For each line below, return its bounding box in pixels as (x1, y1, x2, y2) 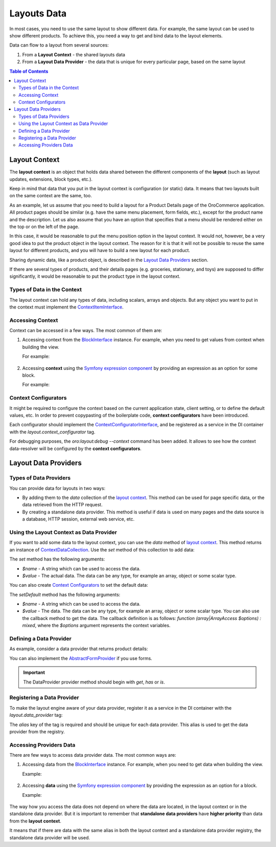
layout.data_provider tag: (9, 712, 63, 718)
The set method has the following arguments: (9, 556, 105, 562)
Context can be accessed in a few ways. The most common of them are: (9, 327, 163, 334)
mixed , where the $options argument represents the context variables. (22, 623, 171, 629)
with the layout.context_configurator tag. (9, 428, 96, 435)
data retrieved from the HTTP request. (22, 502, 103, 508)
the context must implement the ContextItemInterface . (9, 304, 124, 310)
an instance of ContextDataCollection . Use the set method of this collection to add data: (9, 546, 195, 553)
